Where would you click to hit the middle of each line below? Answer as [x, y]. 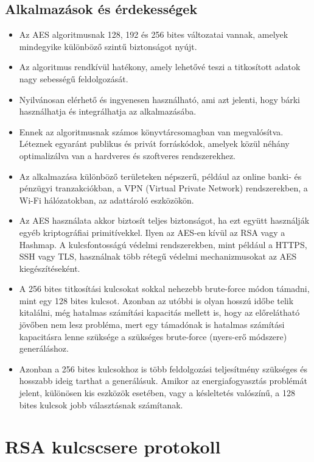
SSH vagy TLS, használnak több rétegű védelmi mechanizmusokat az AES [158, 256]
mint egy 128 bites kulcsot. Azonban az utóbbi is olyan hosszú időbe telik [156, 300]
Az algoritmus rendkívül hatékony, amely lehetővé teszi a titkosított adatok [160, 67]
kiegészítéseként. [50, 268]
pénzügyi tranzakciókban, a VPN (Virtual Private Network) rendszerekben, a [163, 188]
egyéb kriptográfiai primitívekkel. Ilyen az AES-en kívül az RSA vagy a [152, 232]
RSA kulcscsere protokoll [113, 446]
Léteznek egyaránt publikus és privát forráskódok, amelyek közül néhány [154, 144]
